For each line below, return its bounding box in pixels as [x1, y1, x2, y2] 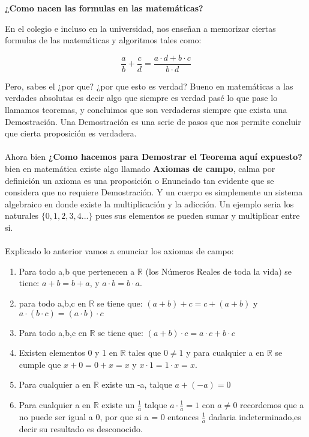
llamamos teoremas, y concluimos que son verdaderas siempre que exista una [5, 103, 287, 116]
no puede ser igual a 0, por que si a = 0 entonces [19, 410, 199, 423]
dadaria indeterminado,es [208, 410, 301, 423]
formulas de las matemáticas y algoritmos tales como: [5, 34, 202, 46]
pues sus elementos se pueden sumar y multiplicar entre [95, 209, 300, 222]
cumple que [19, 358, 61, 370]
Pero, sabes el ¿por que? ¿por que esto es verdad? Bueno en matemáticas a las [5, 79, 293, 92]
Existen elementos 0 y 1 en [19, 346, 118, 359]
